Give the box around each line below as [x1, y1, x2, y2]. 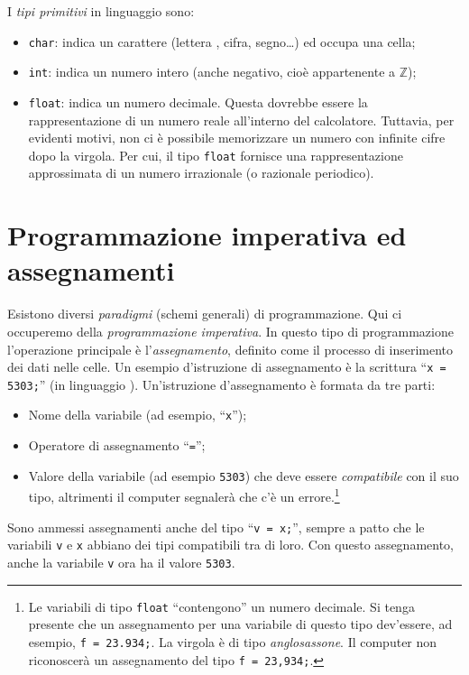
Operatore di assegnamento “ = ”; [28, 436, 206, 455]
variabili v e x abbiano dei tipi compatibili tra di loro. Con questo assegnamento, [7, 535, 455, 554]
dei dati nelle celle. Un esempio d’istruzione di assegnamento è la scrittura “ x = [7, 357, 446, 376]
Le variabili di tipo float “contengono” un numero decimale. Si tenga [28, 596, 415, 615]
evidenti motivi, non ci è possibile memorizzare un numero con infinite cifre [28, 128, 446, 147]
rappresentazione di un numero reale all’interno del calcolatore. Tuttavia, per [28, 110, 455, 129]
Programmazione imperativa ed [7, 217, 407, 254]
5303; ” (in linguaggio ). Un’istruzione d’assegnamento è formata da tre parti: [7, 374, 436, 393]
